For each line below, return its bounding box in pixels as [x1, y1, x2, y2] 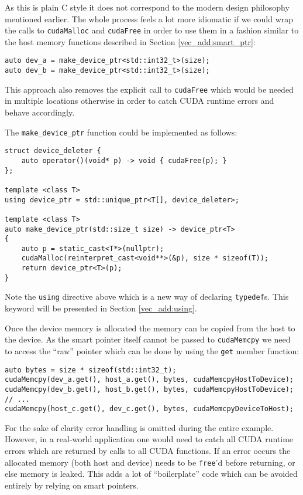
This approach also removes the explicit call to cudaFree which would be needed [5, 83, 294, 95]
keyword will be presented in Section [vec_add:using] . [5, 302, 197, 314]
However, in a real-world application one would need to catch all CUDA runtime [5, 433, 294, 445]
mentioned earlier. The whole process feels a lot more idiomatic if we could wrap [5, 12, 294, 25]
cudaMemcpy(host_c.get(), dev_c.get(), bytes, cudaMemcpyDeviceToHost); [5, 405, 294, 413]
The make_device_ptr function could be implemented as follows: [5, 126, 237, 138]
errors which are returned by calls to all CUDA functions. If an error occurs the [5, 445, 291, 457]
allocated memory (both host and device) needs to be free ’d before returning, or [5, 456, 295, 468]
